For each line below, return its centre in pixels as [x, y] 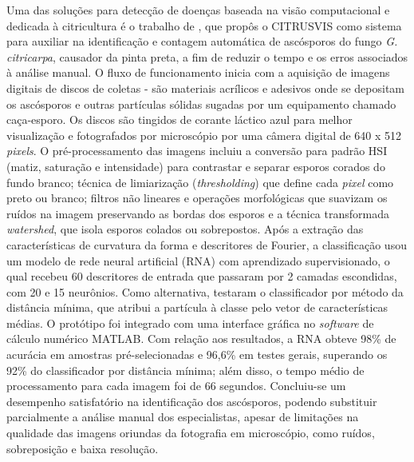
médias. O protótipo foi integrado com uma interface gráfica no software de [190, 323]
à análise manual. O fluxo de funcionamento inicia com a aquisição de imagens [198, 72]
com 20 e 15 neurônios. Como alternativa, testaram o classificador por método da [205, 291]
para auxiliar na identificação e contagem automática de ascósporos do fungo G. [202, 41]
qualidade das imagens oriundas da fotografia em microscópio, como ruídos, [191, 433]
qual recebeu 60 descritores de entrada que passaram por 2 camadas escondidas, [202, 276]
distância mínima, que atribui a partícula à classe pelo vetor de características [197, 307]
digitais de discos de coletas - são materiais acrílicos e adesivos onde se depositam [205, 88]
